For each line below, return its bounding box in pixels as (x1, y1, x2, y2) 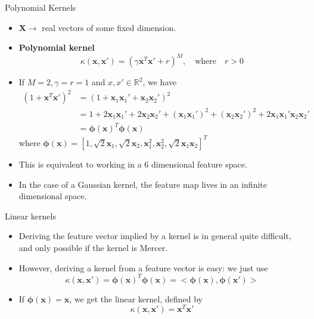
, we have (142, 76, 177, 88)
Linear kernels (5, 209, 56, 222)
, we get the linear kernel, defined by (69, 292, 203, 305)
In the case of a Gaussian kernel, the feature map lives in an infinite (18, 178, 267, 190)
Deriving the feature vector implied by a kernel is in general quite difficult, (18, 230, 291, 242)
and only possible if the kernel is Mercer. (18, 241, 168, 253)
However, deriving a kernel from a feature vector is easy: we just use (18, 261, 268, 274)
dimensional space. (18, 190, 87, 202)
